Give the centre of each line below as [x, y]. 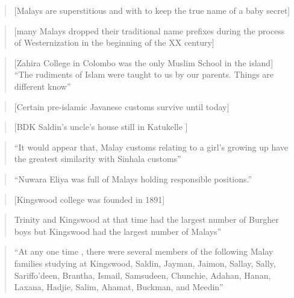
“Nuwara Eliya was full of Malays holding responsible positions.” [133, 178]
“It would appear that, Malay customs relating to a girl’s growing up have [151, 147]
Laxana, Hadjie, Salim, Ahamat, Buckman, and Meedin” [119, 287]
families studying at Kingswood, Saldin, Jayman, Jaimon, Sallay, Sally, [145, 263]
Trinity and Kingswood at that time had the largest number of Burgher [146, 219]
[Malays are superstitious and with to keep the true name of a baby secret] [152, 10]
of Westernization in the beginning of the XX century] [114, 42]
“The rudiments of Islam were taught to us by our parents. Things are [144, 74]
